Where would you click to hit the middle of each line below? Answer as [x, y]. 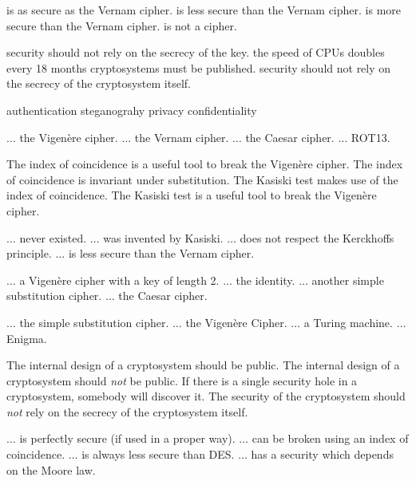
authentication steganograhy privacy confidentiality [132, 110]
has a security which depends [322, 454]
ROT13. [370, 137]
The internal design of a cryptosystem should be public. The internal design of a [203, 365]
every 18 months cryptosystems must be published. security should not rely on [199, 67]
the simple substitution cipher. [94, 322]
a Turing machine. [348, 322]
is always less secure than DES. [158, 454]
